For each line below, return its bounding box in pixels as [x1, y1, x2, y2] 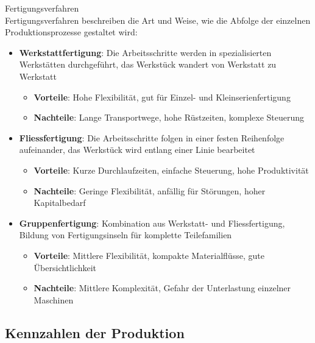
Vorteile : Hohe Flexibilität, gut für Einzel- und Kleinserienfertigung [34, 90, 291, 103]
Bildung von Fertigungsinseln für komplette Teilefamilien [19, 228, 232, 241]
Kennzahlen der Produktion [5, 323, 185, 342]
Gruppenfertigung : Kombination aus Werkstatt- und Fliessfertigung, [19, 216, 285, 229]
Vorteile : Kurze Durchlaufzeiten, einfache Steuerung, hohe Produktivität [34, 163, 309, 176]
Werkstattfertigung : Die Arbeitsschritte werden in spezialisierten [19, 46, 272, 58]
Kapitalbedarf [34, 196, 86, 209]
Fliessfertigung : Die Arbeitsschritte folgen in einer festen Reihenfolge [19, 131, 285, 144]
